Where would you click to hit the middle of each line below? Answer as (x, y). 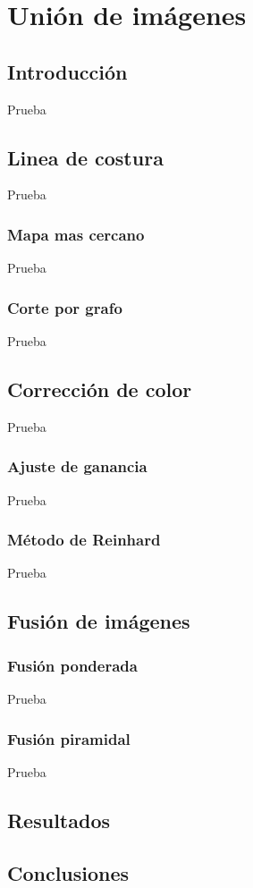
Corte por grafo (65, 307)
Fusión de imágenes (99, 621)
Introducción (67, 71)
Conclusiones (68, 872)
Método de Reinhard (84, 540)
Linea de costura (85, 157)
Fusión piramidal (69, 738)
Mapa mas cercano (76, 234)
